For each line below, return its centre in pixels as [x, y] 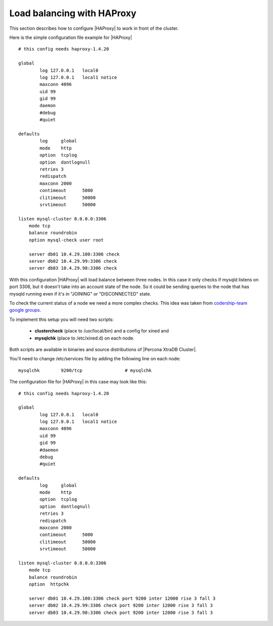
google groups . [25, 310]
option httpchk [49, 584]
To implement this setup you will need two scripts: [61, 319]
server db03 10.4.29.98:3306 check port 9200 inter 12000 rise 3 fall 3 [121, 612]
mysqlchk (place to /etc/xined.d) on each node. [85, 338]
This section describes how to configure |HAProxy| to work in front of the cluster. [94, 28]
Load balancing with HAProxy [73, 13]
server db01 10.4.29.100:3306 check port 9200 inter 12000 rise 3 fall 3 [122, 598]
